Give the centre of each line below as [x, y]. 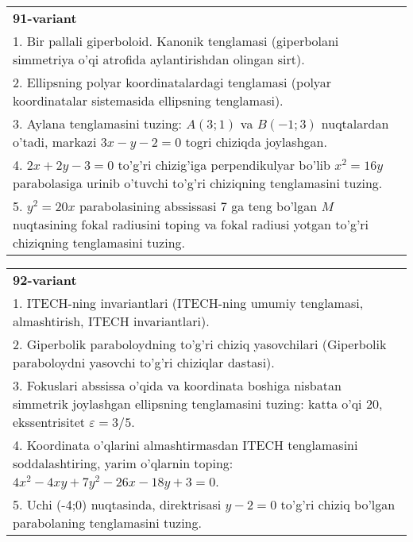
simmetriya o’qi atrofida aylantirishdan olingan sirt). [159, 59]
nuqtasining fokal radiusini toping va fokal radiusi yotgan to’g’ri [191, 224]
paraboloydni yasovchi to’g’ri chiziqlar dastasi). [144, 362]
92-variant [45, 280]
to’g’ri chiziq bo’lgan [338, 504]
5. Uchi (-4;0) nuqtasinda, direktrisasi [117, 504]
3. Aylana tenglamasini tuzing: [98, 123]
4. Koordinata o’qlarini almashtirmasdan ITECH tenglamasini [185, 445]
